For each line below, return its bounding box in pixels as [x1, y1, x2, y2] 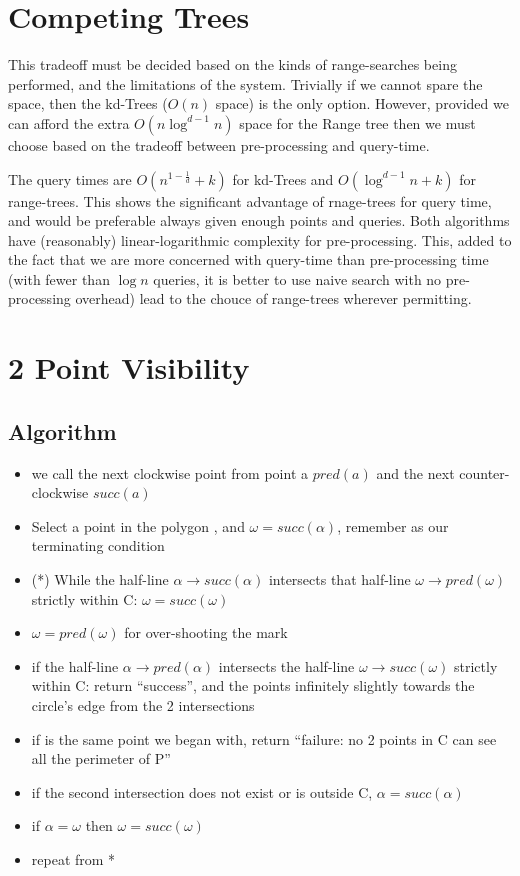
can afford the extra [8, 112, 130, 133]
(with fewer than [8, 268, 110, 289]
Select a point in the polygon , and [31, 515, 245, 536]
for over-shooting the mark [124, 622, 288, 643]
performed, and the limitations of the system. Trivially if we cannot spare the [8, 73, 483, 94]
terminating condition [31, 535, 165, 556]
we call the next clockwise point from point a [31, 462, 309, 483]
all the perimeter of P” [31, 748, 171, 769]
